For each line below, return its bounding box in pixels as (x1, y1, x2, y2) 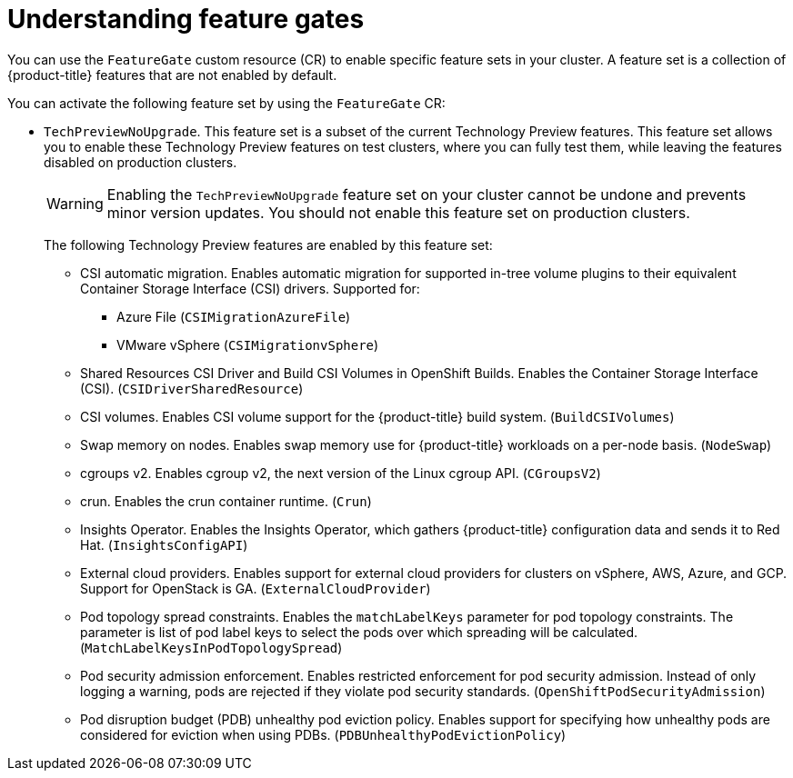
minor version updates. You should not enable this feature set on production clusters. (106, 203, 690, 222)
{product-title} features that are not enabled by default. (7, 66, 337, 83)
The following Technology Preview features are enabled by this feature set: (44, 236, 493, 253)
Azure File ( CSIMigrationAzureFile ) (116, 308, 351, 324)
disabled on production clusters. (44, 154, 237, 170)
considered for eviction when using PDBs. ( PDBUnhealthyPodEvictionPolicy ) (80, 726, 567, 743)
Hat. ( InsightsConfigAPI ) (80, 536, 248, 553)
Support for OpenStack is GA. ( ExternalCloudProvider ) (80, 580, 431, 596)
